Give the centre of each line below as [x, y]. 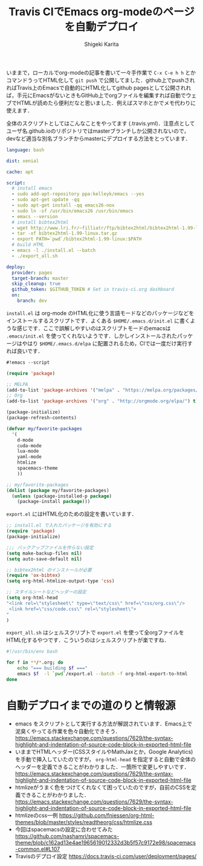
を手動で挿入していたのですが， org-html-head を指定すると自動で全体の [105, 759]
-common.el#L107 [37, 849]
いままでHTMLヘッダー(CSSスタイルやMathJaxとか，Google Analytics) [104, 751]
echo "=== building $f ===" [52, 668]
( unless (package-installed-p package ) [62, 496]
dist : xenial [23, 161]
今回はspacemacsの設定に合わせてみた [64, 829]
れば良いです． [25, 351]
